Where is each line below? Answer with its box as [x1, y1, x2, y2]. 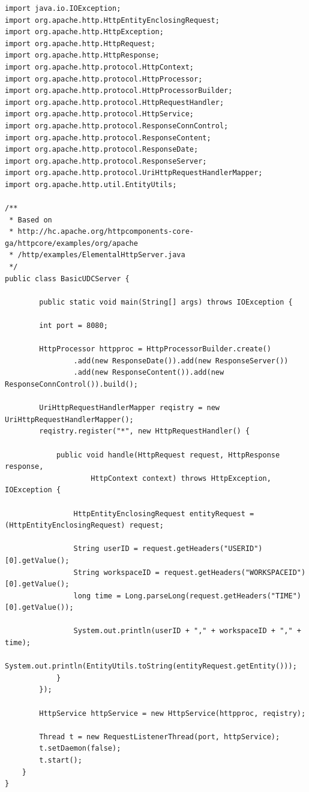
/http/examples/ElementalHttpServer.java [17, 251, 185, 260]
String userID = [73, 544, 138, 553]
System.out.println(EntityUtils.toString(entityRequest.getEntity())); [5, 662, 297, 671]
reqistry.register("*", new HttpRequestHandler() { [39, 427, 250, 436]
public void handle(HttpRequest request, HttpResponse [56, 450, 280, 459]
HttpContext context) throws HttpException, [91, 474, 271, 483]
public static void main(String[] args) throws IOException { [39, 297, 293, 306]
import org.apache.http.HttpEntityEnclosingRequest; [5, 16, 220, 25]
